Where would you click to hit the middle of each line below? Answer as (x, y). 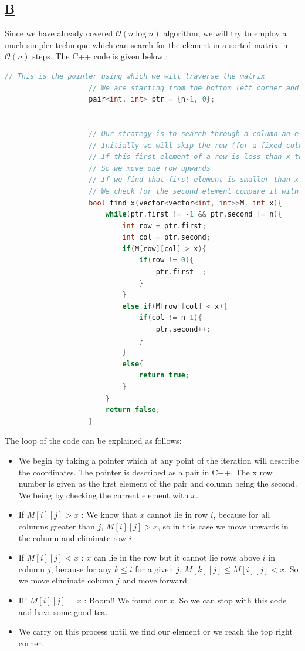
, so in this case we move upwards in (223, 526)
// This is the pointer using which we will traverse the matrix (135, 76)
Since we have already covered (59, 33)
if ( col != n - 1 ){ (171, 318)
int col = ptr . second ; (166, 237)
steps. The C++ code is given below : (100, 56)
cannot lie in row (177, 515)
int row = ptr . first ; (164, 226)
